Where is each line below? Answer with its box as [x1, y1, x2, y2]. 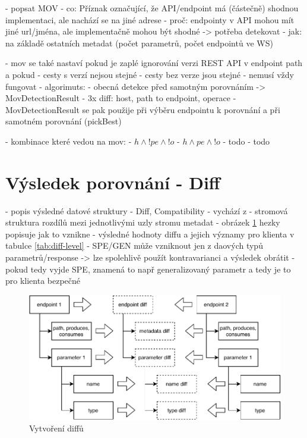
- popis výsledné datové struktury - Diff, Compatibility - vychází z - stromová [5, 204, 288, 217]
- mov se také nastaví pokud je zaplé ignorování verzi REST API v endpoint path [5, 57, 303, 69]
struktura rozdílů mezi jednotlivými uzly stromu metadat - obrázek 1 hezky [5, 216, 280, 229]
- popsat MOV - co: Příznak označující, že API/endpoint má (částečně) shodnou [5, 2, 299, 14]
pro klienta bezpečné [5, 274, 81, 287]
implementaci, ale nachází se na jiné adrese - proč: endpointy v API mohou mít [5, 13, 295, 26]
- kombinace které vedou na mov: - [5, 134, 132, 147]
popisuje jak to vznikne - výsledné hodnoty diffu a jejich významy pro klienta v [5, 227, 295, 240]
